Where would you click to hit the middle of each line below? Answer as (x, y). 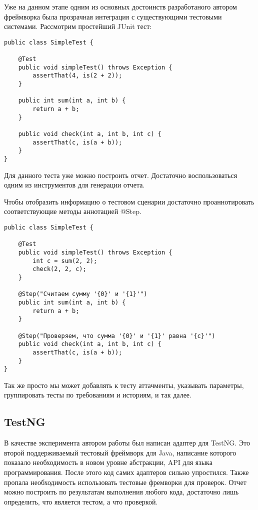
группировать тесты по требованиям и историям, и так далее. (98, 395)
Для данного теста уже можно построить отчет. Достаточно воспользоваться (121, 175)
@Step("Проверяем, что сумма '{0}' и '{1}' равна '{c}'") (117, 336)
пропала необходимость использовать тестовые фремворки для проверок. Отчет (125, 482)
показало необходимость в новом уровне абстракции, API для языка (108, 462)
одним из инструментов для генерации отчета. (74, 185)
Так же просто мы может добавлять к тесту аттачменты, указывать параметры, (124, 385)
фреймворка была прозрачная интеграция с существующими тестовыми (113, 16)
